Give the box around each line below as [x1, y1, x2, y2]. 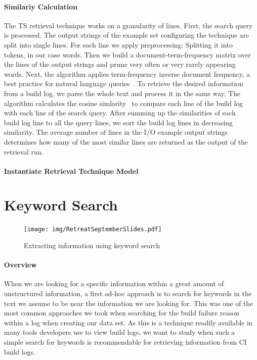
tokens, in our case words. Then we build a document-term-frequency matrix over [4, 49, 251, 59]
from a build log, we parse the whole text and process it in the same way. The [4, 88, 240, 98]
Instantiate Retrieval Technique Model [4, 165, 139, 176]
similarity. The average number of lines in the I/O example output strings [4, 127, 228, 137]
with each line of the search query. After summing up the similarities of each [4, 107, 236, 118]
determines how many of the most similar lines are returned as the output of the [4, 136, 248, 147]
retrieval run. [4, 146, 43, 156]
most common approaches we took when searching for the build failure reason [4, 308, 240, 318]
